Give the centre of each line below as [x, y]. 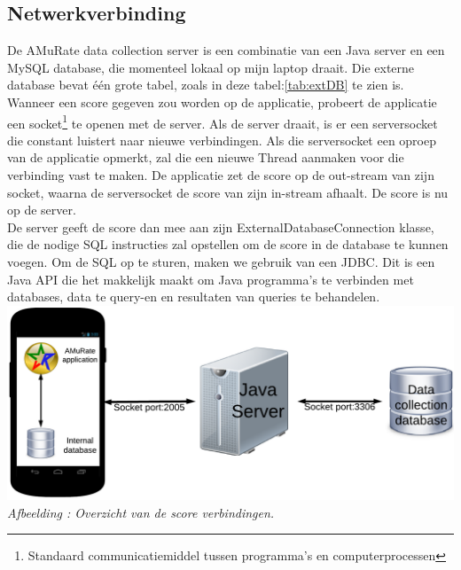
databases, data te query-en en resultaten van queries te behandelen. [194, 297]
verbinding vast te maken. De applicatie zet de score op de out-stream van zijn [221, 175]
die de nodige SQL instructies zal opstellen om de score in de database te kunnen [228, 244]
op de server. [42, 210]
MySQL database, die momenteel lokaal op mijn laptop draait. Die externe [211, 67]
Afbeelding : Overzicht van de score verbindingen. [141, 512]
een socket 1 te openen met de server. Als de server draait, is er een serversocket [223, 121]
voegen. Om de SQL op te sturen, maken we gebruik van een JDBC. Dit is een [221, 261]
